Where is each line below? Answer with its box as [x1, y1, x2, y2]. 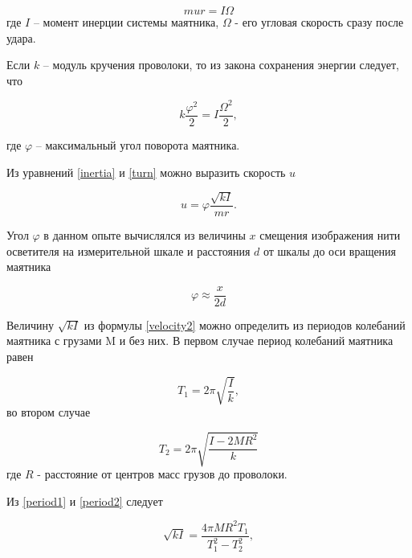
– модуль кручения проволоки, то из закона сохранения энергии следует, [43, 56, 399, 73]
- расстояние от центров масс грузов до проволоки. [37, 466, 288, 482]
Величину [6, 316, 55, 333]
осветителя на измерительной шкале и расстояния [6, 242, 251, 259]
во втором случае [6, 404, 91, 421]
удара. [6, 29, 36, 46]
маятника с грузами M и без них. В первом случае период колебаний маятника [6, 332, 394, 349]
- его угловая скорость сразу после [235, 14, 404, 30]
